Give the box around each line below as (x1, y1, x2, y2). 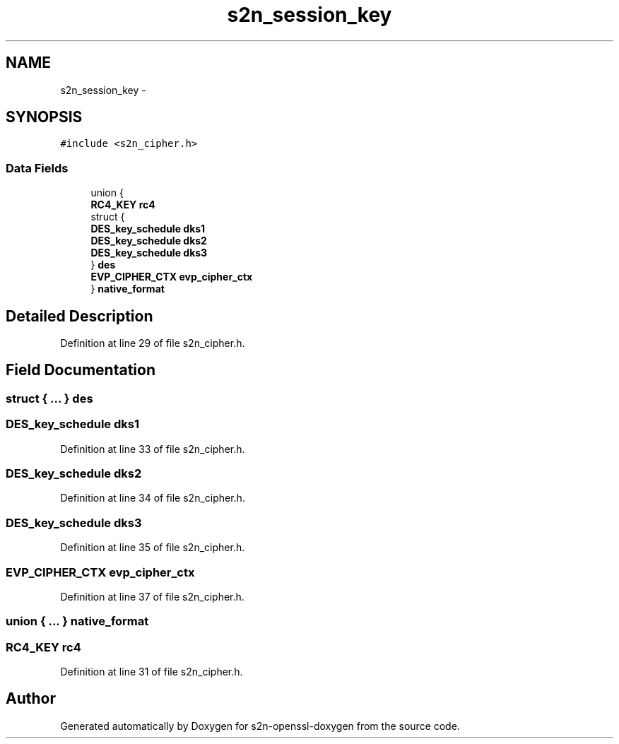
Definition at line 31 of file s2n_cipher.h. (60, 666, 243, 678)
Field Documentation (6, 361, 155, 379)
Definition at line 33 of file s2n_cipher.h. (60, 442, 245, 455)
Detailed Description (6, 307, 153, 325)
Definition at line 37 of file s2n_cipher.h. (60, 590, 244, 603)
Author (6, 690, 56, 708)
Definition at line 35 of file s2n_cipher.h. (60, 541, 245, 554)
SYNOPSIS (6, 108, 83, 126)
